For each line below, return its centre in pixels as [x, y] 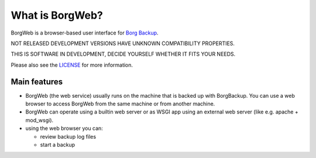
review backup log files [68, 136]
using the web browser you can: [64, 128]
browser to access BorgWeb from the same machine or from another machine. [120, 104]
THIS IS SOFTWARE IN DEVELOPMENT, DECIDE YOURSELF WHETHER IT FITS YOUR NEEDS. [123, 54]
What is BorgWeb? [57, 15]
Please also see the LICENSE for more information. [72, 65]
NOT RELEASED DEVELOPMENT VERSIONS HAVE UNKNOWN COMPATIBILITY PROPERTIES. [123, 43]
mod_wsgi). [39, 120]
